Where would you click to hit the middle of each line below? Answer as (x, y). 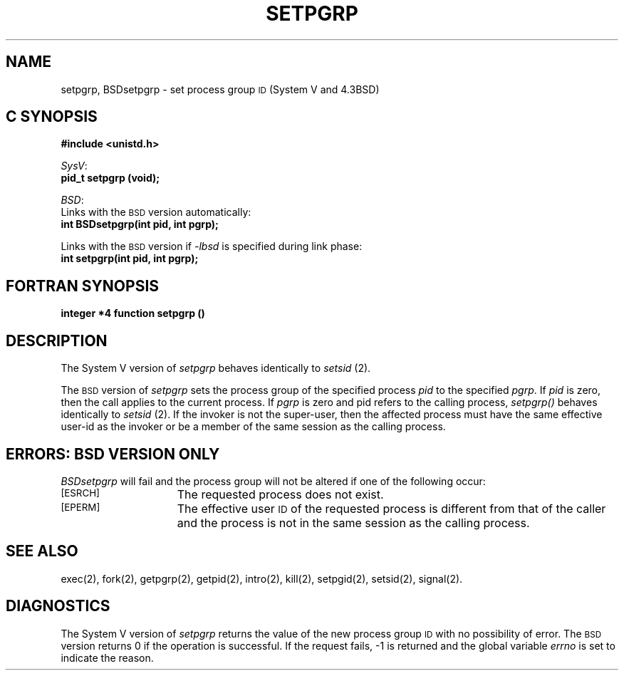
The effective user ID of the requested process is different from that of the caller (391, 508)
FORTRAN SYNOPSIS (83, 286)
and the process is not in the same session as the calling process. (353, 522)
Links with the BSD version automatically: (156, 212)
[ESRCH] (80, 493)
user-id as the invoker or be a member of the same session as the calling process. (253, 427)
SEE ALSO (42, 551)
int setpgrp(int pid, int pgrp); (130, 259)
